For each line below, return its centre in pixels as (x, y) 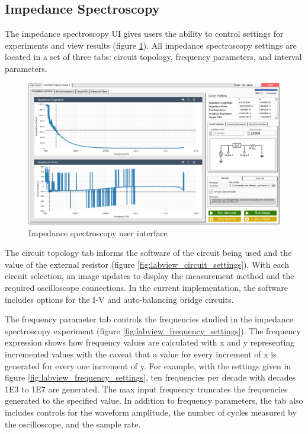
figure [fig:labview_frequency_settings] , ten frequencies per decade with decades (150, 377)
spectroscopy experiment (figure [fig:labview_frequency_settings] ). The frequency (153, 330)
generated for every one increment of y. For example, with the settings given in (148, 365)
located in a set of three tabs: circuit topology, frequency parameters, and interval (153, 57)
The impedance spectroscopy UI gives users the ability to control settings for (144, 34)
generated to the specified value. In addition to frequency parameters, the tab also (154, 400)
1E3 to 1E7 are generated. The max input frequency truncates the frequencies (146, 389)
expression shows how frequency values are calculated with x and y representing (150, 342)
